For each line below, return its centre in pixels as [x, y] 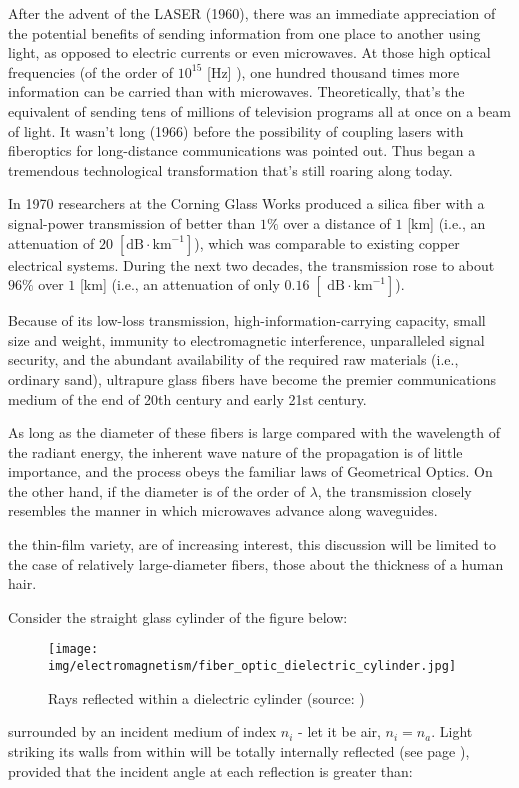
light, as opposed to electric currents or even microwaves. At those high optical [249, 52]
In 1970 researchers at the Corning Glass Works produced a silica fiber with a [246, 203]
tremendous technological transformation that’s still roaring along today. [230, 169]
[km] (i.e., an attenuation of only [179, 284]
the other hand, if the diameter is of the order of [156, 490]
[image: [73, 649]
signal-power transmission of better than [132, 222]
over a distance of [337, 222]
